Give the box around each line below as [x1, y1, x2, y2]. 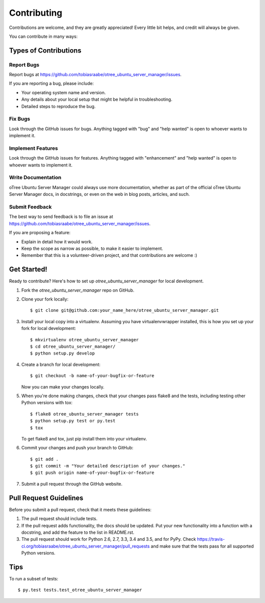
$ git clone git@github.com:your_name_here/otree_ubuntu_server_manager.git [30, 307, 219, 313]
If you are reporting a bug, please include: [9, 81, 94, 86]
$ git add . [30, 456, 59, 462]
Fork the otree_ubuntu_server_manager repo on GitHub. [21, 287, 134, 293]
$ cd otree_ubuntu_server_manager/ [30, 344, 116, 349]
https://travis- [197, 536, 225, 542]
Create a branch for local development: [21, 361, 101, 367]
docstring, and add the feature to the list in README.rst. [21, 529, 134, 535]
